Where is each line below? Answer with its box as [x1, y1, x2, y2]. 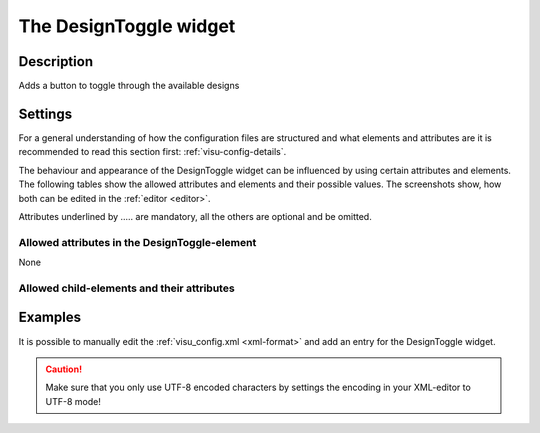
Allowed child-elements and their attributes [18, 281, 235, 295]
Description [18, 53, 94, 70]
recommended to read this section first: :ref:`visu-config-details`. [18, 146, 287, 158]
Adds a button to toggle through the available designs [18, 80, 240, 92]
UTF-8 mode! [45, 395, 102, 407]
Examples [18, 309, 82, 326]
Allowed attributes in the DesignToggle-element [18, 235, 257, 249]
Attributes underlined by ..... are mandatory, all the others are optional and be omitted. [18, 210, 372, 222]
